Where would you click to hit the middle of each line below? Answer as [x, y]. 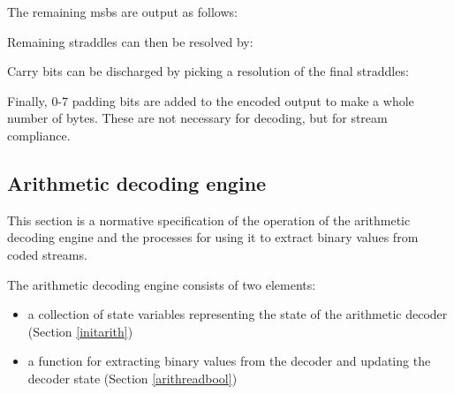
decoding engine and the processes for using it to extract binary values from [213, 237]
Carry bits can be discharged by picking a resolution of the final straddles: [208, 71]
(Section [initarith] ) [80, 331]
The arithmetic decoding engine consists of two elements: [162, 284]
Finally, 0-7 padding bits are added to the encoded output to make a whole [211, 100]
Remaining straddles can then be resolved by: [130, 41]
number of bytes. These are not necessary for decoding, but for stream [197, 118]
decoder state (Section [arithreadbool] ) [132, 378]
